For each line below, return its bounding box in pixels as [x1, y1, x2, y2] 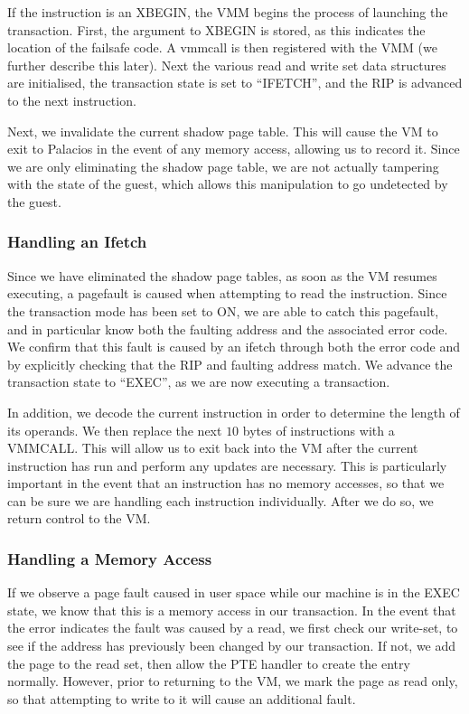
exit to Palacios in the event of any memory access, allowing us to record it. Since [7, 139, 460, 158]
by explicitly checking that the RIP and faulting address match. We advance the [7, 354, 453, 373]
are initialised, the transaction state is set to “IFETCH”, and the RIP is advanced [7, 73, 463, 92]
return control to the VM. [7, 509, 151, 528]
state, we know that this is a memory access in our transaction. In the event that [7, 600, 456, 619]
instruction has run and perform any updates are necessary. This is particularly [7, 456, 447, 474]
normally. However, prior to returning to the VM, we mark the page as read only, [7, 672, 458, 691]
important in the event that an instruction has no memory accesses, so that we [7, 474, 445, 493]
